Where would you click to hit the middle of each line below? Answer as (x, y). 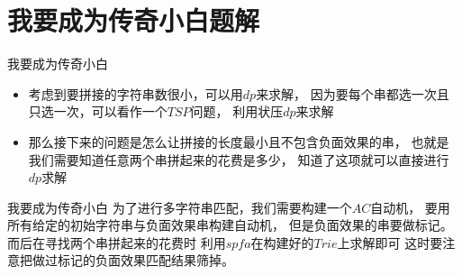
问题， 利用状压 (237, 111)
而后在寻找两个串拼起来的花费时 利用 (117, 242)
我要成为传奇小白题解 (134, 20)
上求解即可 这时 (384, 242)
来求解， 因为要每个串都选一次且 (353, 93)
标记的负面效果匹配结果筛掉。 (145, 260)
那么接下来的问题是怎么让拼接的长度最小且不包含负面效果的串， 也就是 (239, 141)
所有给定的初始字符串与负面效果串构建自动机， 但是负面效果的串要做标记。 (230, 225)
